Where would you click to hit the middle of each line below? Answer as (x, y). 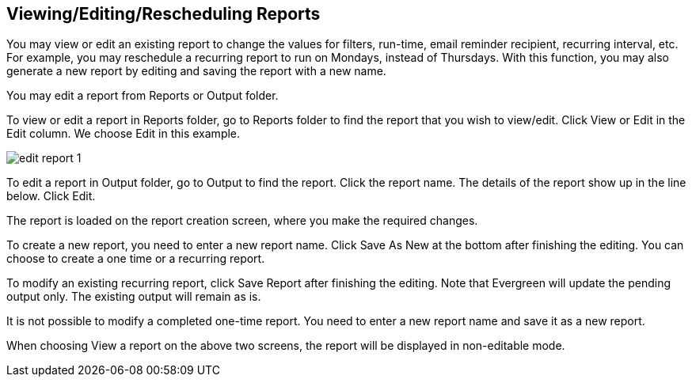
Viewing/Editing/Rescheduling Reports (163, 14)
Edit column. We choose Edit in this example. (124, 134)
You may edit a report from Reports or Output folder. (143, 96)
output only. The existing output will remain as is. (134, 297)
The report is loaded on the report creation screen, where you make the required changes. (242, 221)
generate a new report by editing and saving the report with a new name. (196, 71)
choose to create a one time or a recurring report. (136, 259)
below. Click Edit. (51, 196)
